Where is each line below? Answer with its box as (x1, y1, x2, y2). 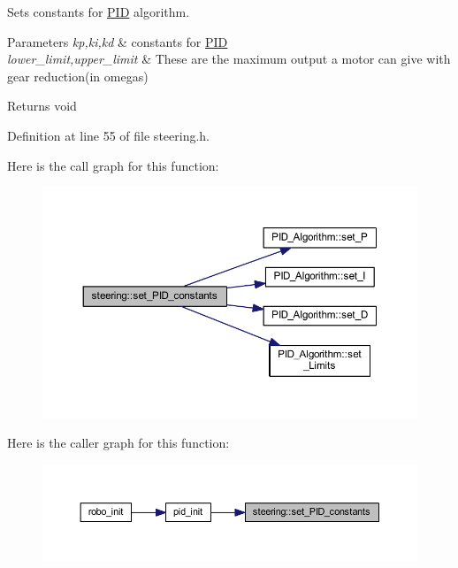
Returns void (7, 96, 77, 115)
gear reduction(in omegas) (7, 66, 149, 85)
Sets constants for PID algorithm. (7, 3, 190, 20)
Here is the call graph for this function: (7, 156, 219, 174)
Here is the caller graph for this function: (7, 434, 230, 452)
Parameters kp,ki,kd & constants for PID (7, 32, 228, 50)
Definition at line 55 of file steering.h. (7, 126, 210, 144)
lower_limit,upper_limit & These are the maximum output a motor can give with (7, 50, 451, 68)
